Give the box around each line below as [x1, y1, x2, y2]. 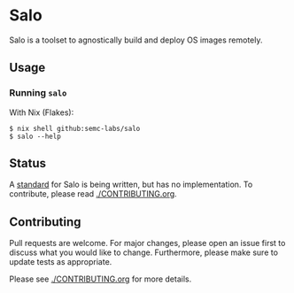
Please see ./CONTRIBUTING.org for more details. [9, 274, 192, 284]
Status [9, 156, 47, 171]
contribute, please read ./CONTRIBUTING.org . [9, 189, 177, 199]
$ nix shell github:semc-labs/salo [9, 124, 141, 133]
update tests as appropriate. [9, 257, 112, 267]
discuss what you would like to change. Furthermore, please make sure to [9, 247, 279, 258]
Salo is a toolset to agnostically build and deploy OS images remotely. [9, 35, 263, 45]
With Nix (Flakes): [9, 107, 74, 118]
